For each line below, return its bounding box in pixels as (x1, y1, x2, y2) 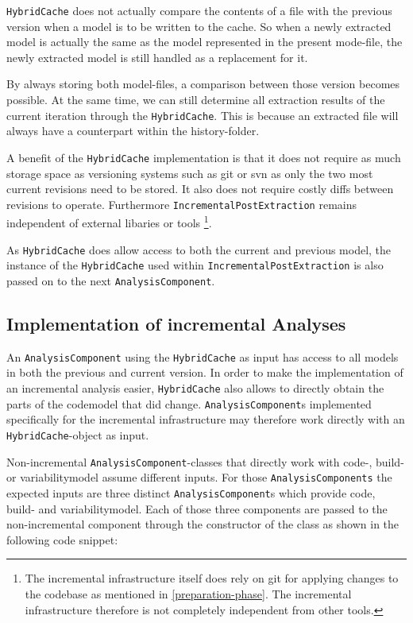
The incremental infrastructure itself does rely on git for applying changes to (25, 570, 399, 586)
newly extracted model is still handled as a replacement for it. (6, 48, 308, 65)
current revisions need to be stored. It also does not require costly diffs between (6, 180, 394, 197)
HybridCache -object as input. (6, 426, 149, 443)
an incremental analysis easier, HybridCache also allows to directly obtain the (6, 380, 384, 397)
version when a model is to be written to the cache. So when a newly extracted (6, 17, 392, 34)
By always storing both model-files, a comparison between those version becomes (6, 75, 400, 92)
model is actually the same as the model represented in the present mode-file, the (6, 33, 403, 50)
